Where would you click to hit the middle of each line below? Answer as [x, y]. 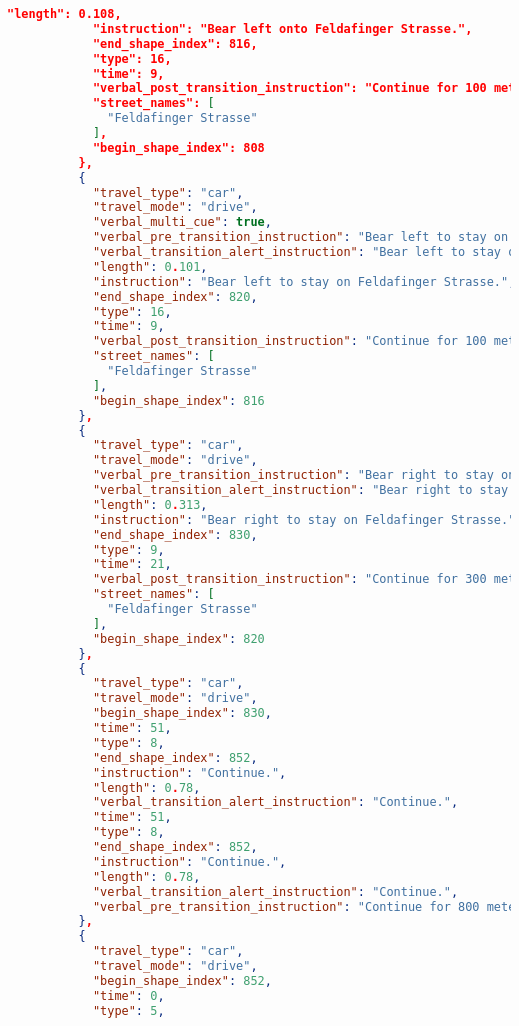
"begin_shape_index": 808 [178, 147]
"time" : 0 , [128, 995]
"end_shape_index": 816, [175, 43]
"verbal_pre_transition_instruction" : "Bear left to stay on [300, 237]
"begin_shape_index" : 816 [178, 400]
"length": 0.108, [64, 14]
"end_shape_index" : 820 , [175, 296]
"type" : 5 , [128, 1010]
